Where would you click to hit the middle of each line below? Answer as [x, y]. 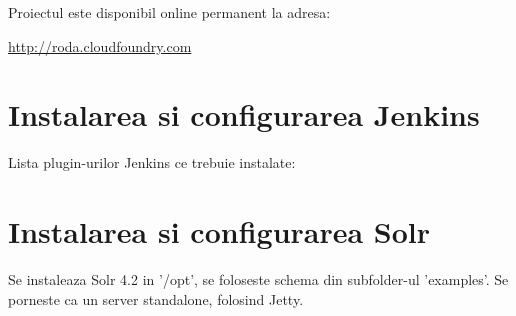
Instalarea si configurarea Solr [219, 231]
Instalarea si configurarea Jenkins [244, 114]
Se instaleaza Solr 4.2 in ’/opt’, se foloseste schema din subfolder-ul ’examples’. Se [258, 279]
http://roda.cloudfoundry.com [100, 45]
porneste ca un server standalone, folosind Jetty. [156, 298]
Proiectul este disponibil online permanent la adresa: [169, 12]
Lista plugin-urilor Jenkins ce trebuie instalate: [152, 162]
